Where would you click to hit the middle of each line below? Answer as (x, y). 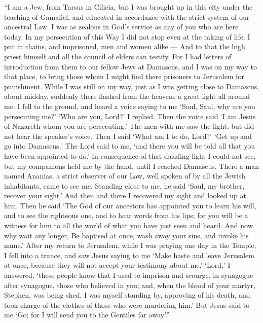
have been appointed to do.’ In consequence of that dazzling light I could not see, (130, 155)
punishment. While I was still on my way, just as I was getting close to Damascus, (132, 86)
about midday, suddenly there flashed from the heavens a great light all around (127, 96)
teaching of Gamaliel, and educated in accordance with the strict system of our (127, 16)
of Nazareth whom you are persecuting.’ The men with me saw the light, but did (129, 126)
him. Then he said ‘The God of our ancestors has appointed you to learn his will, (130, 205)
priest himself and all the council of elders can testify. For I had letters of (118, 56)
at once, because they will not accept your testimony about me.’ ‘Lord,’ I (117, 265)
